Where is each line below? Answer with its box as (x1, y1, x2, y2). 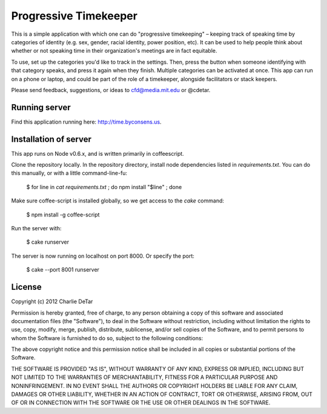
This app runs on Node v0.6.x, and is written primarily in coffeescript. (11, 150, 184, 157)
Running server (11, 102, 71, 112)
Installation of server (11, 134, 92, 144)
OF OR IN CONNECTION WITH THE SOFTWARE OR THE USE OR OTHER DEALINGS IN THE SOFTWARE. (11, 399, 271, 406)
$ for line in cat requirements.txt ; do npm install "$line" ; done (26, 183, 182, 190)
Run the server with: (11, 225, 62, 232)
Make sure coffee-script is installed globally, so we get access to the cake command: (11, 197, 224, 204)
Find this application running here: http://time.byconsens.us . (11, 118, 162, 125)
